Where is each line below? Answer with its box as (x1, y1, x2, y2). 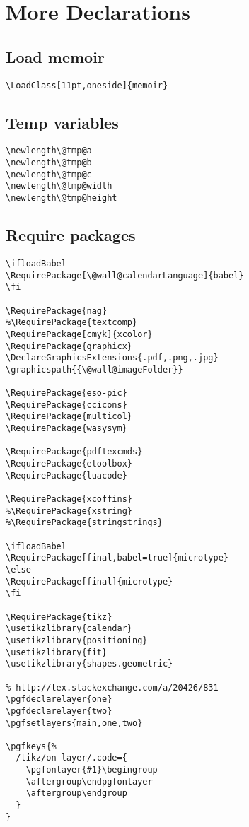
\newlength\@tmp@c (6, 169, 92, 180)
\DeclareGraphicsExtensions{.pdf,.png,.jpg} (6, 353, 219, 363)
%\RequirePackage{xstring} (6, 505, 132, 516)
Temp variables (6, 111, 119, 133)
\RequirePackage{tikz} (6, 611, 112, 622)
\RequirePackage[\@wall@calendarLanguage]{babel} (6, 270, 244, 281)
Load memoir (6, 45, 105, 67)
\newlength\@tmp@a (6, 146, 92, 156)
